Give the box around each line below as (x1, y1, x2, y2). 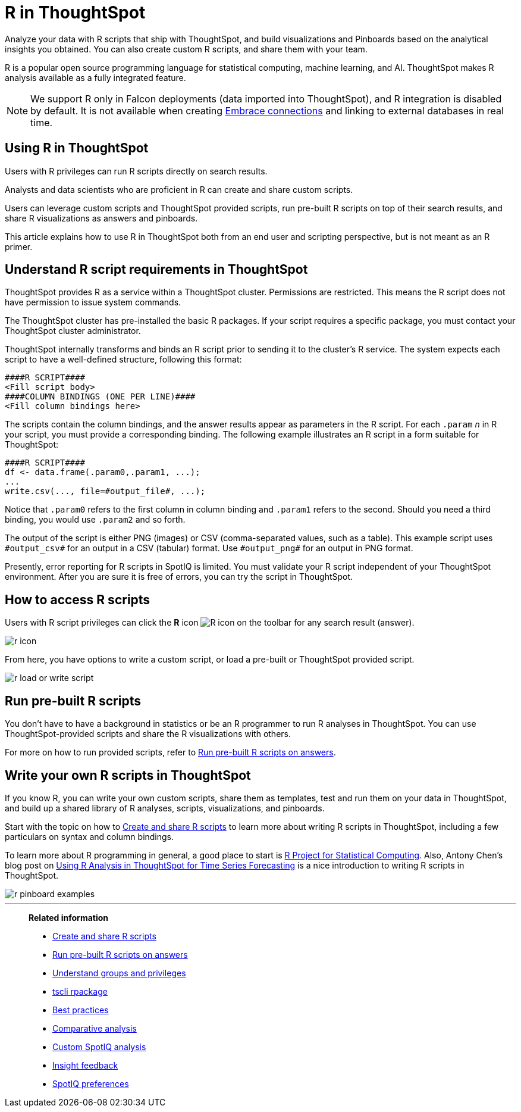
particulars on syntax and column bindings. (5, 831, 174, 842)
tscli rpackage (52, 986, 108, 997)
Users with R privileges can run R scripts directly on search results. (5, 165, 268, 176)
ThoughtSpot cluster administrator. (5, 326, 141, 336)
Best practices (52, 1004, 109, 1015)
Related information (29, 912, 109, 923)
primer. (5, 241, 33, 252)
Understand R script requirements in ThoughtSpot (5, 262, 308, 277)
